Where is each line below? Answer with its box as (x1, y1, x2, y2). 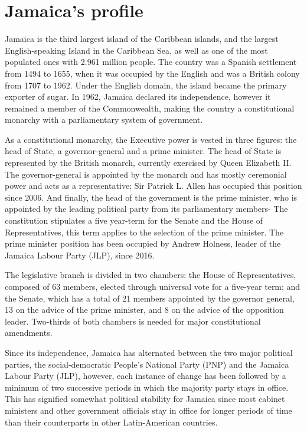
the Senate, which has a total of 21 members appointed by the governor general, (5, 292, 295, 304)
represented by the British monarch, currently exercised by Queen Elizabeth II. (5, 156, 292, 169)
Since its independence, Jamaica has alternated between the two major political (5, 346, 293, 358)
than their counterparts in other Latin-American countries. (5, 415, 218, 428)
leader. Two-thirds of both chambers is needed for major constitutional (5, 315, 261, 327)
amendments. (5, 326, 53, 339)
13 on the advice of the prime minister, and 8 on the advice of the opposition (5, 303, 284, 316)
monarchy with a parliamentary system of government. (5, 113, 203, 126)
